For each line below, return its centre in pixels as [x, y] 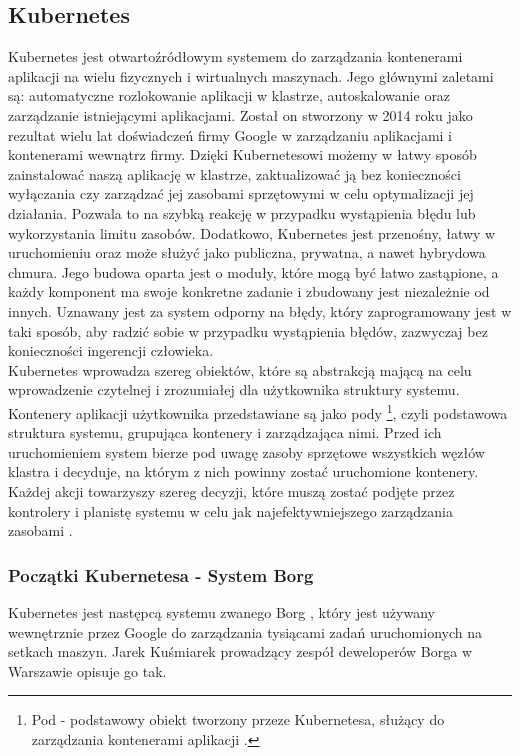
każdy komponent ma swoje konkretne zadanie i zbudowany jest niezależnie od [249, 291]
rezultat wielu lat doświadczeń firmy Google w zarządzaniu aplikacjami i [230, 134]
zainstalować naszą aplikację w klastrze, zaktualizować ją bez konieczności [234, 173]
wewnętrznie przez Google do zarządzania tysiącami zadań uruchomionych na [245, 631]
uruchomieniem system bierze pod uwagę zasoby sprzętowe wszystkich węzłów [246, 451]
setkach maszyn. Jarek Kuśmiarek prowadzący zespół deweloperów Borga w [240, 651]
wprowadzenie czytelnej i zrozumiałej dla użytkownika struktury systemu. [234, 389]
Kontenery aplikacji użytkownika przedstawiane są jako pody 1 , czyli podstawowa [258, 411]
